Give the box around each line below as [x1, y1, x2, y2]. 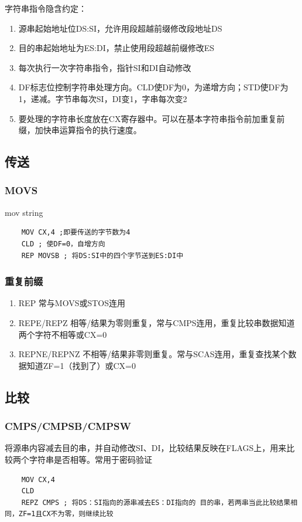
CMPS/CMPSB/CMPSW [5, 419, 131, 433]
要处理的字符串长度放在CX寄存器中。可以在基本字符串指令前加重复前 [18, 112, 285, 124]
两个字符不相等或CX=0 [18, 328, 107, 340]
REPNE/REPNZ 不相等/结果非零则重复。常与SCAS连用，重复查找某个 [18, 348, 289, 360]
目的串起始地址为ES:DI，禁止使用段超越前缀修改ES [18, 42, 215, 54]
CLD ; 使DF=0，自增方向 [21, 239, 105, 248]
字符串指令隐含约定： [5, 2, 87, 14]
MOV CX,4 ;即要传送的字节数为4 [21, 228, 131, 237]
